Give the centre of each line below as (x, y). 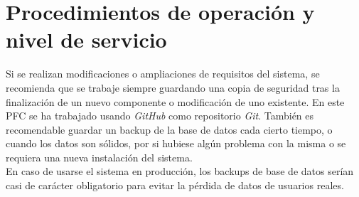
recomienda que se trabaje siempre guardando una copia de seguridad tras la (173, 87)
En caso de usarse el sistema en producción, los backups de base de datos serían (180, 171)
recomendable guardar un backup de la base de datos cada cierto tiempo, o (169, 129)
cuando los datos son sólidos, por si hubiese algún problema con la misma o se (176, 143)
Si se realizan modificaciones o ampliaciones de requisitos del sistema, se (163, 74)
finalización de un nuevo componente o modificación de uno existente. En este (175, 101)
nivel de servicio (86, 39)
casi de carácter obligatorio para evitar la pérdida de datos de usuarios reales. (175, 185)
